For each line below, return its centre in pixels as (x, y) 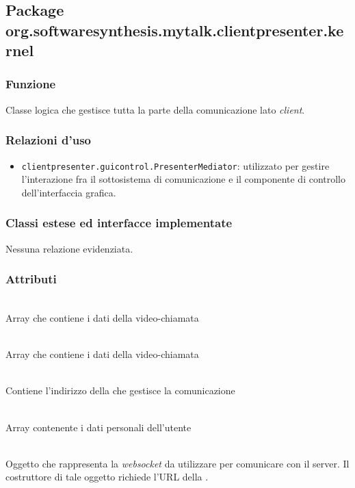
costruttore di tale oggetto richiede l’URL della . (107, 477)
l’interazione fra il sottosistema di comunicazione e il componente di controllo (184, 179)
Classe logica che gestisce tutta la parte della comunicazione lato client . (155, 109)
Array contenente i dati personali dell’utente (98, 427)
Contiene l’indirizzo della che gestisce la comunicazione (120, 390)
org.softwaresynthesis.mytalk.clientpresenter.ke (175, 30)
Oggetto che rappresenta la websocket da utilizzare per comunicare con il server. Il (177, 463)
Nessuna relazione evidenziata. (69, 248)
